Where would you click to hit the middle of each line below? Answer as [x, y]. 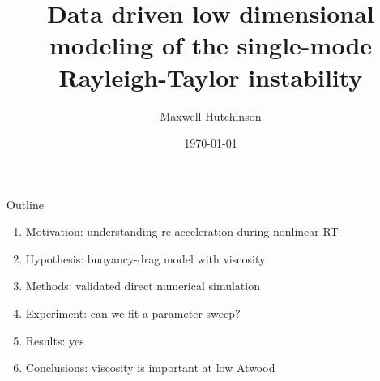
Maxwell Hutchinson [211, 116]
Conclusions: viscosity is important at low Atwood [150, 368]
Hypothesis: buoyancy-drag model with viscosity [145, 258]
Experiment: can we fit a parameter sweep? [133, 313]
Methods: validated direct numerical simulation [143, 286]
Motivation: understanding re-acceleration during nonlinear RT [182, 231]
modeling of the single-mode [211, 45]
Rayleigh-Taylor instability [211, 77]
